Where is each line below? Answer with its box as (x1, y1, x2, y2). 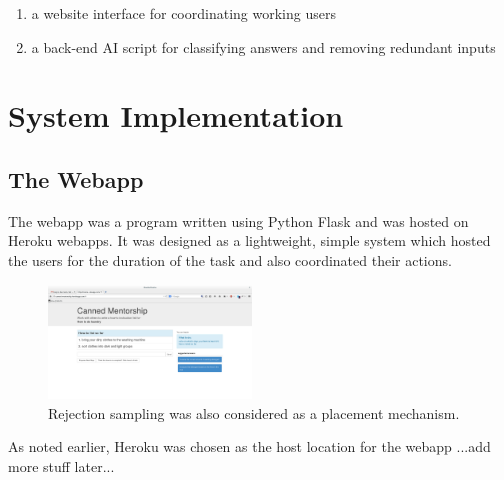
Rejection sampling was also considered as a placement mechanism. (48, 402, 460, 423)
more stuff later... (8, 455, 115, 476)
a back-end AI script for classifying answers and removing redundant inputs (31, 36, 496, 57)
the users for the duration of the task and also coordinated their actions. (8, 249, 452, 270)
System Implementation (8, 95, 344, 136)
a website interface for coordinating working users (31, 3, 336, 23)
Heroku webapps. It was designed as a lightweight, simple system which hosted (8, 230, 491, 251)
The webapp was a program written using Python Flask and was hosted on (8, 210, 469, 231)
